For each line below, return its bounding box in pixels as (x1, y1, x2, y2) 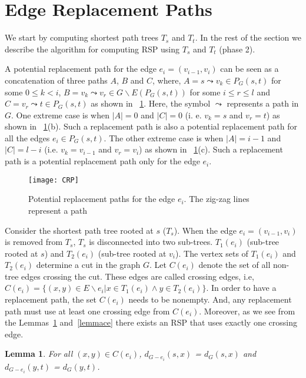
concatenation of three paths (5, 74, 108, 86)
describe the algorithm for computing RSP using (5, 42, 180, 55)
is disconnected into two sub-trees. (89, 236, 213, 248)
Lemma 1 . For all (5, 347, 73, 360)
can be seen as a (220, 62, 279, 75)
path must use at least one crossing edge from (5, 304, 170, 317)
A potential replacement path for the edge (5, 62, 157, 75)
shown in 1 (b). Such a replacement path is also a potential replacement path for (5, 120, 297, 132)
